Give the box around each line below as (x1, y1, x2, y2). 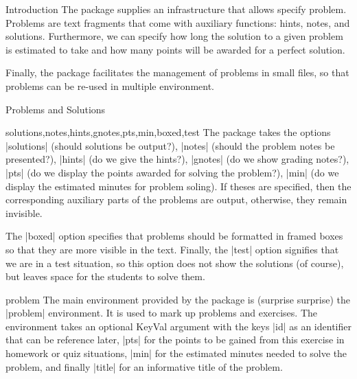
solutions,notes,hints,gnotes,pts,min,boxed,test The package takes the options (5, 125, 331, 139)
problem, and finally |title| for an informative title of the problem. (5, 359, 283, 374)
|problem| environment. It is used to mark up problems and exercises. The (5, 306, 318, 320)
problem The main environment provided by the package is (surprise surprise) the (5, 292, 350, 306)
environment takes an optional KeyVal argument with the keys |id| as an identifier (5, 319, 352, 333)
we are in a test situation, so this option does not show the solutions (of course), (5, 255, 344, 270)
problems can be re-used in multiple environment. (5, 78, 214, 93)
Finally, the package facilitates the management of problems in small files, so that (5, 65, 349, 80)
